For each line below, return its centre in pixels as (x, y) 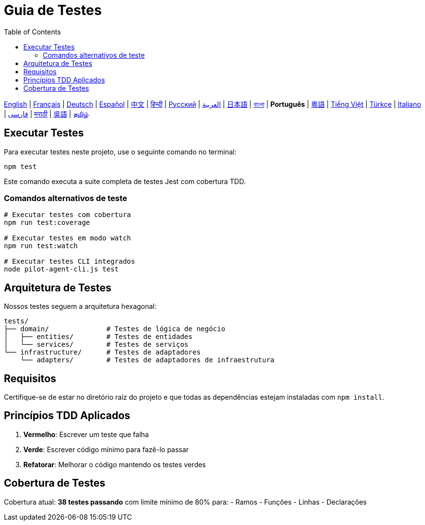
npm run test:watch (41, 246)
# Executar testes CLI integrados (70, 262)
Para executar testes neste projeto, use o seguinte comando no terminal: (120, 152)
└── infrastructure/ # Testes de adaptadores (102, 352)
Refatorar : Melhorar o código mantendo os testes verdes (115, 464)
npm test (20, 166)
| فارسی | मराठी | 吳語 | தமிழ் (46, 114)
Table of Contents (33, 32)
